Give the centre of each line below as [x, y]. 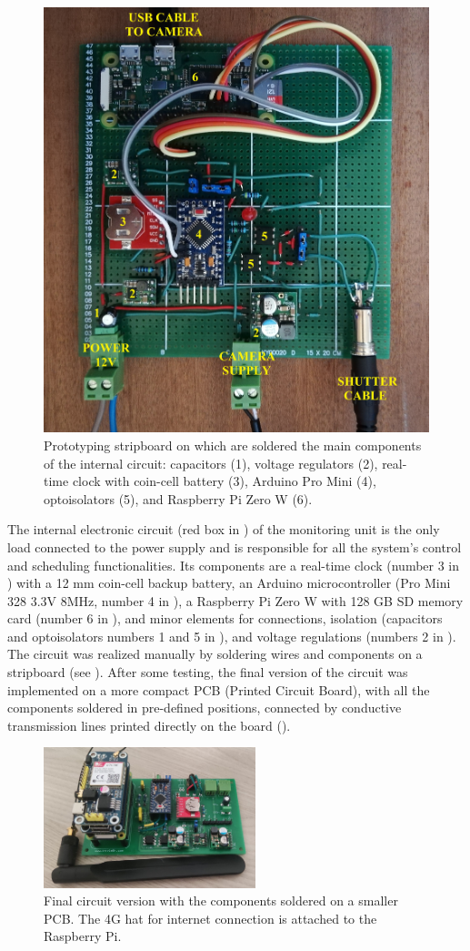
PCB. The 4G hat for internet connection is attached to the [210, 918]
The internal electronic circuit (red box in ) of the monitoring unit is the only [224, 529]
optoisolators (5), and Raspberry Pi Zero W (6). [178, 498]
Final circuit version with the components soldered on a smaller [221, 900]
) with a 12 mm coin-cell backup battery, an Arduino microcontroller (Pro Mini [229, 583]
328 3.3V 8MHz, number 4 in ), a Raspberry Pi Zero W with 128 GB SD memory [235, 600]
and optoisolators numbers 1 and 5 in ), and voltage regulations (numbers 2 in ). [232, 636]
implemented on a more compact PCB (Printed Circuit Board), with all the [219, 689]
